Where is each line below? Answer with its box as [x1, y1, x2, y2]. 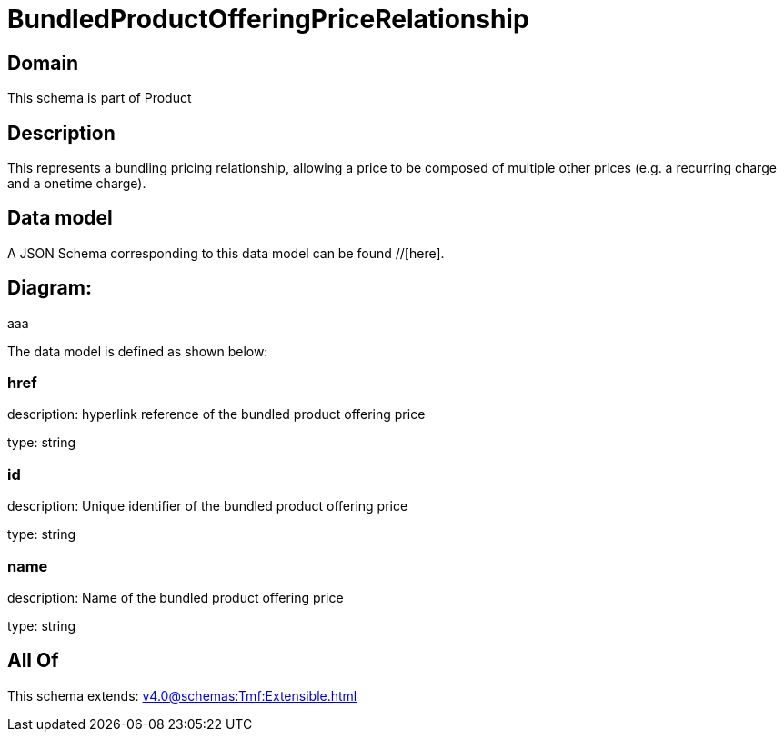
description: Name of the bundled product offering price [7, 589, 344, 605]
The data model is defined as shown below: [7, 343, 268, 359]
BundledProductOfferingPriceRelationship [7, 4, 529, 35]
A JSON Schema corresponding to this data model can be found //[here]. [7, 245, 445, 261]
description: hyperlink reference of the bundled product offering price [7, 406, 426, 423]
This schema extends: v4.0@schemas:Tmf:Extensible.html [7, 687, 357, 704]
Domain [7, 51, 79, 75]
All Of [7, 649, 59, 673]
